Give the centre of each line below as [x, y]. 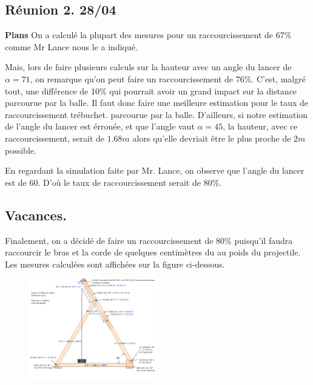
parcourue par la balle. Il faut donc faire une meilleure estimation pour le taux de [157, 103]
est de [16, 182]
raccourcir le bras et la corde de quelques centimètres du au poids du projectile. [153, 252]
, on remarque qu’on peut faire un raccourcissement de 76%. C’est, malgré [168, 78]
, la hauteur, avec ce [260, 126]
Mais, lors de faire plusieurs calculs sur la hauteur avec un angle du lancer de [148, 67]
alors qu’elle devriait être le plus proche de [212, 138]
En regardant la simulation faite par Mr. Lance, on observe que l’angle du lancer [155, 170]
